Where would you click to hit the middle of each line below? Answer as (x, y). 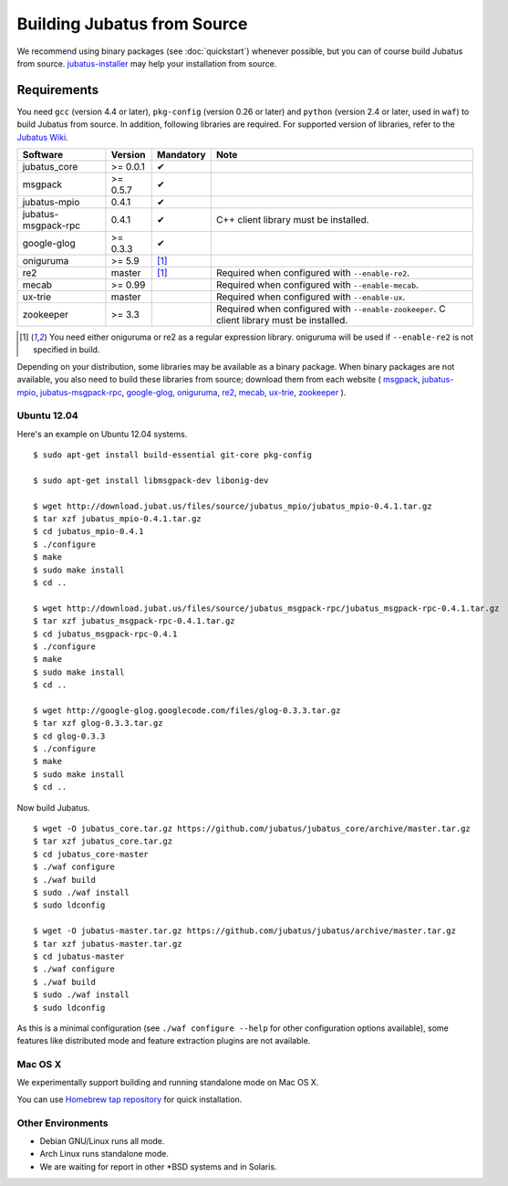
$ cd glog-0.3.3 (69, 736)
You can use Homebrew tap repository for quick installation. (130, 1099)
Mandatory (181, 155)
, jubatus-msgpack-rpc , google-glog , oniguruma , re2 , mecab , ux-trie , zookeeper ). (191, 392)
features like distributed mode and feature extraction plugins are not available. (164, 1041)
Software (43, 155)
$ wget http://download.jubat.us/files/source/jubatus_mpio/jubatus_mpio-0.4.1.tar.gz (233, 506)
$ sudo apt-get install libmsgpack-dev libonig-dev (151, 480)
